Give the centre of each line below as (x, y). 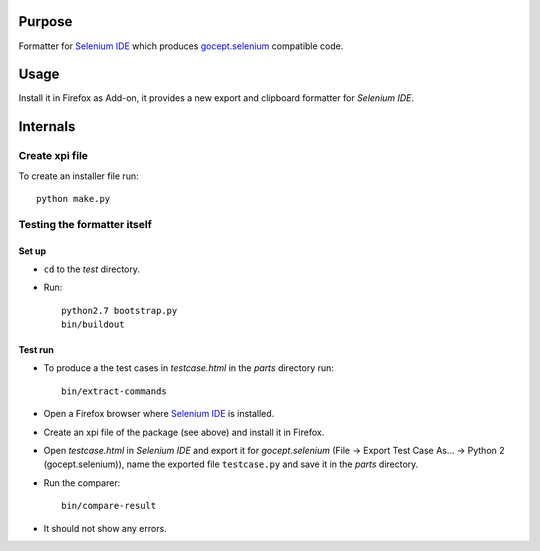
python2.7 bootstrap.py (119, 310)
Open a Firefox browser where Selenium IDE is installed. (159, 414)
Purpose (45, 21)
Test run (36, 350)
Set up (32, 251)
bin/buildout (93, 324)
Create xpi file (53, 156)
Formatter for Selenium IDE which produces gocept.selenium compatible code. (181, 46)
